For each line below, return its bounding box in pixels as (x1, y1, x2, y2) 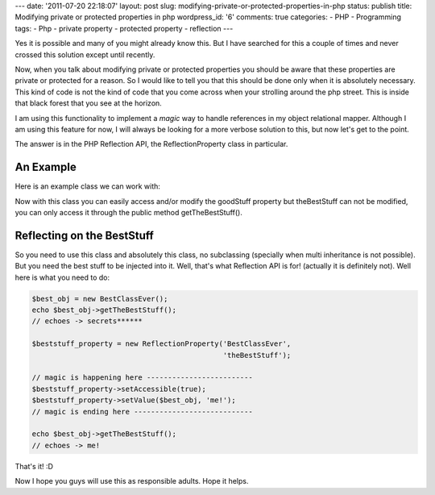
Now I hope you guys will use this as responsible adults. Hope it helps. (14, 476, 249, 486)
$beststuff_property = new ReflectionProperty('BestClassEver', (31, 339, 292, 348)
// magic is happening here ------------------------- (31, 373, 253, 382)
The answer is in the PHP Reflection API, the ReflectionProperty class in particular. (14, 139, 288, 149)
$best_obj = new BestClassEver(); (31, 294, 168, 303)
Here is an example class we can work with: (14, 181, 161, 191)
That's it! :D (14, 461, 54, 471)
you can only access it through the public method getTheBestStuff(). (14, 207, 243, 217)
